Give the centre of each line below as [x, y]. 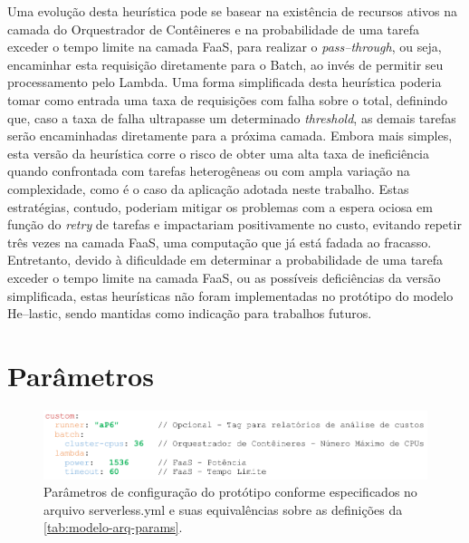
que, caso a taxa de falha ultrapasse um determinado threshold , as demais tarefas [232, 117]
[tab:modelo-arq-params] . [113, 527]
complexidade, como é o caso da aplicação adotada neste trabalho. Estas [208, 188]
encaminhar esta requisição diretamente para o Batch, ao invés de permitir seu [225, 64]
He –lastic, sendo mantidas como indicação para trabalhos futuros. [190, 313]
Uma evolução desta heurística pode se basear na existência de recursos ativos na [232, 11]
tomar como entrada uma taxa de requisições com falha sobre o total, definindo [228, 99]
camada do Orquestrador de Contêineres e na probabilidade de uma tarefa [214, 29]
